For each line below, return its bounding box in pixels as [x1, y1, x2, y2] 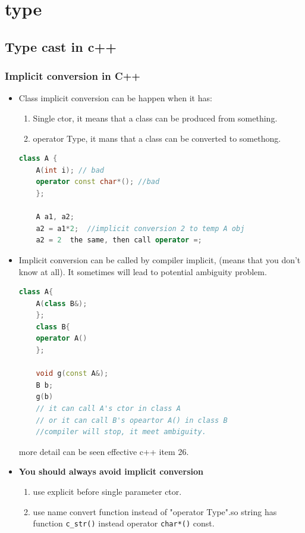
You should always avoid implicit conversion [18, 465, 203, 478]
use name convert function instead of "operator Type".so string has [33, 505, 277, 518]
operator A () [36, 334, 87, 343]
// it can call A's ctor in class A [36, 404, 181, 413]
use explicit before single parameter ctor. [33, 485, 182, 497]
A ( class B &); [36, 299, 87, 308]
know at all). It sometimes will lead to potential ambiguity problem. [18, 265, 267, 278]
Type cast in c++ [5, 37, 117, 55]
